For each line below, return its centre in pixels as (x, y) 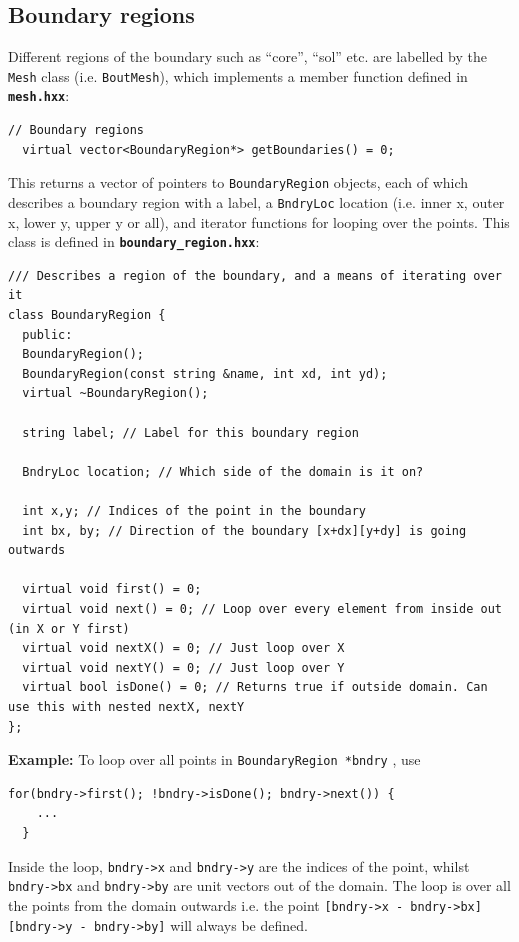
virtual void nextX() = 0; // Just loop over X (183, 648)
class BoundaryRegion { (87, 315)
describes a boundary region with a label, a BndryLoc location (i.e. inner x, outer (256, 201)
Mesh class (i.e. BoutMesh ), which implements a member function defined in (238, 75)
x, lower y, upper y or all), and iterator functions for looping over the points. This (259, 221)
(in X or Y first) (69, 628)
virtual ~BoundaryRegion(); (115, 393)
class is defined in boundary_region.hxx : (134, 241)
